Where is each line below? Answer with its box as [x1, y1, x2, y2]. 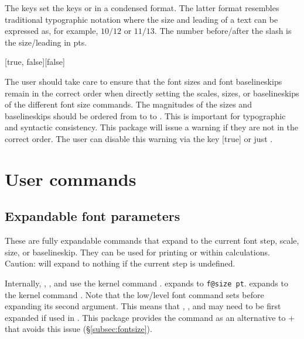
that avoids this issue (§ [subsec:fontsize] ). [5, 323, 152, 335]
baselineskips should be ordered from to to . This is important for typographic [5, 109, 286, 122]
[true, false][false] [5, 56, 65, 68]
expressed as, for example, [5, 25, 98, 37]
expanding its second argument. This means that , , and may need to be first [5, 300, 281, 312]
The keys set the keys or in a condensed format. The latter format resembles [5, 2, 279, 13]
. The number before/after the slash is [154, 25, 292, 37]
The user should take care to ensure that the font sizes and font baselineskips [5, 75, 282, 87]
